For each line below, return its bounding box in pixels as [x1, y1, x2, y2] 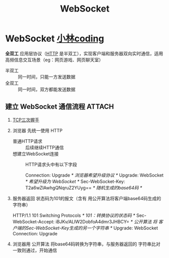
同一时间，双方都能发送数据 [18, 86, 76, 92]
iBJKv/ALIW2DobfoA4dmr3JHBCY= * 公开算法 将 [55, 218, 157, 224]
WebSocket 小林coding [5, 33, 104, 44]
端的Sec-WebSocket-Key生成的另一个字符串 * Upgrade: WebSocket [17, 225, 158, 231]
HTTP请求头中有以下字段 [25, 161, 77, 167]
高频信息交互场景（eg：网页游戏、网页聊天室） [5, 56, 103, 63]
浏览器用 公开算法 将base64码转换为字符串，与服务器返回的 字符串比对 [12, 241, 160, 247]
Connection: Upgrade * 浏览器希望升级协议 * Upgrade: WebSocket [25, 172, 164, 178]
